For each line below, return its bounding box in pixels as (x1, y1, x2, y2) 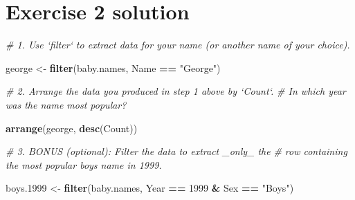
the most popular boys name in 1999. (6, 157, 162, 172)
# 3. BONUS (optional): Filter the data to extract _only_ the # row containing (6, 144, 347, 158)
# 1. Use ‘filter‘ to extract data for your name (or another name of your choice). (6, 37, 350, 52)
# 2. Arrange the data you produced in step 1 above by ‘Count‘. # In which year (6, 84, 346, 98)
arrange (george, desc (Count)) (6, 120, 138, 135)
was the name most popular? (6, 97, 127, 111)
